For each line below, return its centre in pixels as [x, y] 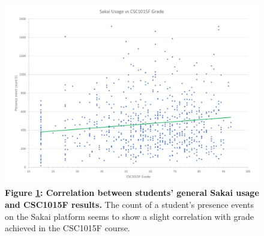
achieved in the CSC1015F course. [67, 228]
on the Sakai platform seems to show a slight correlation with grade [130, 216]
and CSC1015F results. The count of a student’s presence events [129, 204]
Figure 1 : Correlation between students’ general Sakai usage [132, 193]
